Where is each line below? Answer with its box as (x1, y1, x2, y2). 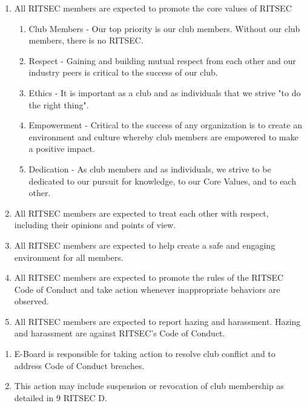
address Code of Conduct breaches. (14, 359, 145, 372)
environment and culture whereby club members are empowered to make (28, 130, 299, 143)
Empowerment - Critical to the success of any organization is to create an (28, 119, 302, 131)
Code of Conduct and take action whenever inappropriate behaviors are (14, 283, 280, 295)
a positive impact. (28, 142, 95, 155)
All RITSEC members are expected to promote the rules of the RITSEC (14, 271, 284, 284)
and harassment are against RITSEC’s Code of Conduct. (14, 327, 225, 339)
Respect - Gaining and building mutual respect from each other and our (28, 54, 296, 67)
